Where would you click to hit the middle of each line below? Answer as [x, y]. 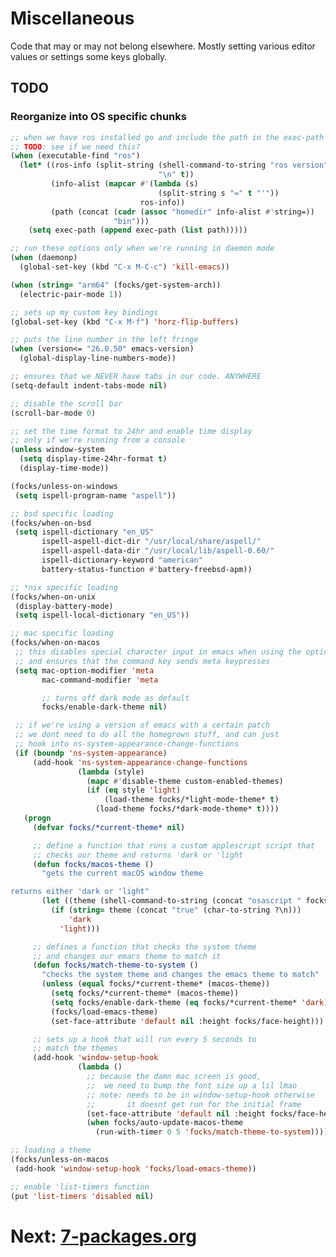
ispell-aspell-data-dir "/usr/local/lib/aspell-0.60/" [158, 551]
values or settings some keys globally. [89, 56]
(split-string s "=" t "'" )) [219, 193]
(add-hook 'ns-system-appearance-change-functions [140, 762]
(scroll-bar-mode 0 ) [53, 413]
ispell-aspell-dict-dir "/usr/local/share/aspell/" [151, 542]
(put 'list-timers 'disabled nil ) [82, 1196]
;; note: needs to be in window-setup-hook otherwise [200, 1095]
